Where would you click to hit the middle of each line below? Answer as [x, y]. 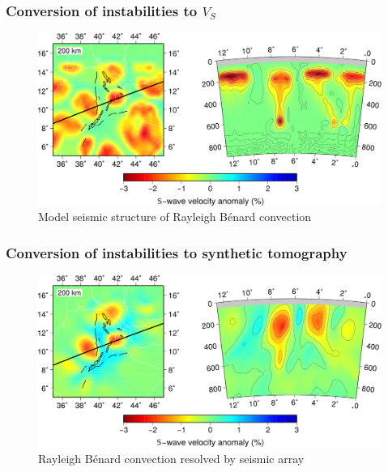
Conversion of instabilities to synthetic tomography [177, 252]
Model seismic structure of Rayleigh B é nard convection [175, 217]
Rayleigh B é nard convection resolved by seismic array [171, 459]
